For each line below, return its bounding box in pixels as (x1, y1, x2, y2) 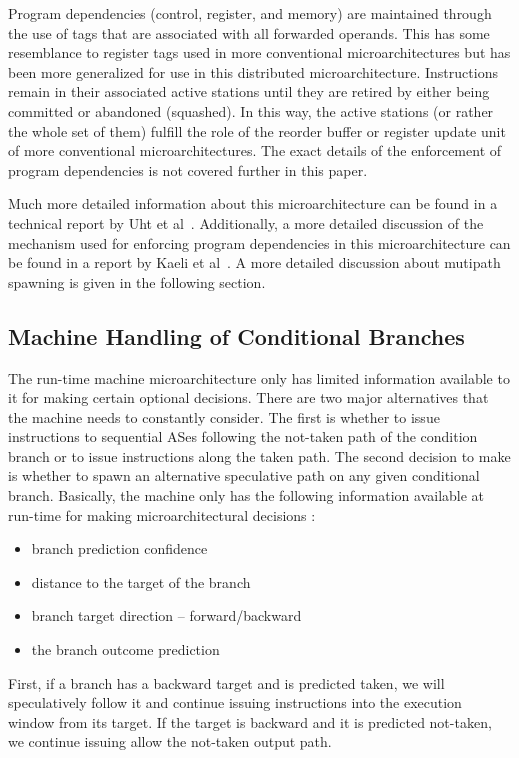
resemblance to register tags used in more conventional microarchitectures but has (8, 42, 511, 63)
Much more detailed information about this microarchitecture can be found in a (8, 193, 498, 214)
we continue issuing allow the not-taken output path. (8, 731, 332, 752)
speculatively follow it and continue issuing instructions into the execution (8, 692, 462, 713)
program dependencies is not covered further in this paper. (8, 159, 368, 180)
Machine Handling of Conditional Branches (8, 320, 465, 351)
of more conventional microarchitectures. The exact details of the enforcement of (8, 140, 502, 161)
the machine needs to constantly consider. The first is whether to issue (8, 406, 440, 427)
